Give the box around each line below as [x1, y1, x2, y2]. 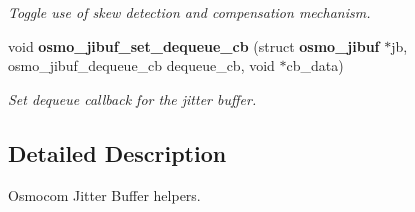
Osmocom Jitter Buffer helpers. [8, 184, 201, 205]
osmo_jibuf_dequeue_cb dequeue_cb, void [8, 55, 275, 76]
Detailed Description [8, 137, 227, 168]
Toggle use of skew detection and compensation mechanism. [8, 2, 371, 22]
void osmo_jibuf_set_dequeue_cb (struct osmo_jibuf [8, 35, 380, 56]
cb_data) [286, 55, 344, 76]
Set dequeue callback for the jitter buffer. [8, 88, 257, 109]
